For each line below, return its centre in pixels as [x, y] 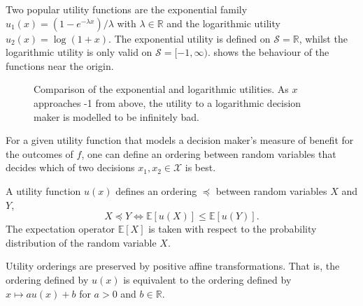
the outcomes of [40, 153]
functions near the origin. [60, 65]
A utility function [43, 190]
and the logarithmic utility [223, 23]
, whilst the [323, 38]
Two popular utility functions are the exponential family [127, 9]
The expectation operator [60, 229]
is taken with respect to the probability [233, 229]
